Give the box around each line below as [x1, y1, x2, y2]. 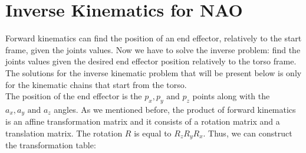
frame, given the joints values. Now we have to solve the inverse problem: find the [5, 43, 301, 56]
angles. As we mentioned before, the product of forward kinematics [54, 103, 296, 115]
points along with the [192, 90, 270, 102]
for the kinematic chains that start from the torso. [5, 78, 187, 90]
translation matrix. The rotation [5, 126, 123, 139]
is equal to [134, 126, 172, 139]
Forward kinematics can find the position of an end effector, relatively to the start [5, 32, 302, 44]
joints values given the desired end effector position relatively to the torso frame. [5, 55, 297, 67]
